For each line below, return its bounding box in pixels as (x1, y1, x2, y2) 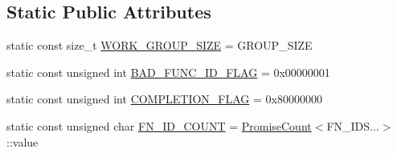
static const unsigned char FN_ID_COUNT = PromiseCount (6, 117, 312, 134)
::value (6, 133, 39, 150)
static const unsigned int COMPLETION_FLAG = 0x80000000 (6, 91, 322, 107)
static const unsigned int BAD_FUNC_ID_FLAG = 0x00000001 (6, 63, 330, 80)
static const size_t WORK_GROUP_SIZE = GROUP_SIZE (6, 37, 313, 54)
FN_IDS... (326, 117, 379, 134)
